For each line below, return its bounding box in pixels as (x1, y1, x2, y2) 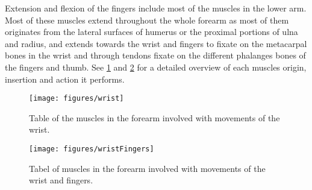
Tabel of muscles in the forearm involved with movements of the (29, 162, 266, 174)
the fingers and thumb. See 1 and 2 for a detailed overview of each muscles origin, (5, 60, 307, 73)
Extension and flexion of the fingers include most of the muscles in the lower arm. (5, 2, 307, 14)
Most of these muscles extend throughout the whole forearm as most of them (5, 13, 289, 26)
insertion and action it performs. (5, 72, 125, 85)
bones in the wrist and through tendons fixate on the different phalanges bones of (5, 49, 306, 62)
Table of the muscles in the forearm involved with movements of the (29, 111, 280, 124)
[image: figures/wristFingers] (29, 145, 154, 153)
